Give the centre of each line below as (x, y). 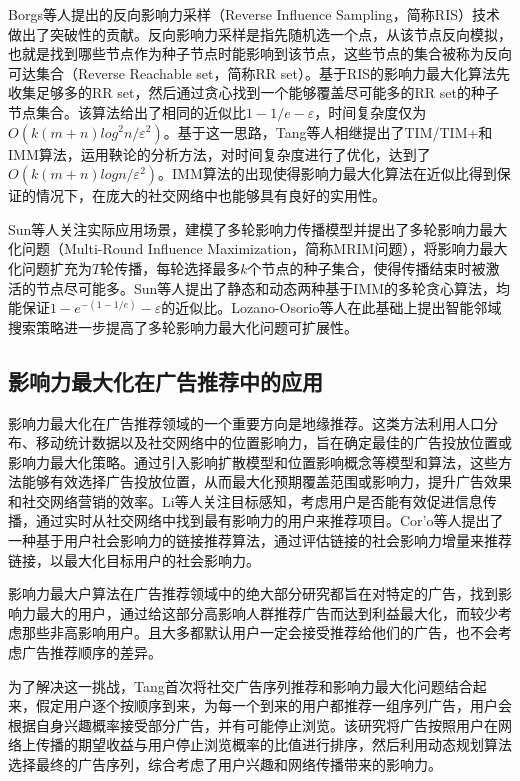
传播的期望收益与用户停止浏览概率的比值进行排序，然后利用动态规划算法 (273, 744)
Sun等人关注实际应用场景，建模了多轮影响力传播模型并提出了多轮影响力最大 (258, 228)
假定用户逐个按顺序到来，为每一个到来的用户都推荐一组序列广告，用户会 (273, 705)
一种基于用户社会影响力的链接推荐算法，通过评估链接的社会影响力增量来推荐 (260, 540)
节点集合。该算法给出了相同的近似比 (127, 111)
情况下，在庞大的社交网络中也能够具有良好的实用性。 (210, 195)
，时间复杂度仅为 (370, 111)
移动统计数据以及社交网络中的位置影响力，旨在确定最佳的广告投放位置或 (273, 442)
